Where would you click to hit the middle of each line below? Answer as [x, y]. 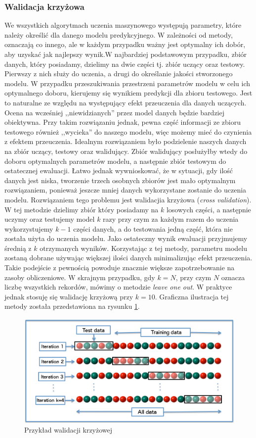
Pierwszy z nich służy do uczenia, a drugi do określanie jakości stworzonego [119, 73]
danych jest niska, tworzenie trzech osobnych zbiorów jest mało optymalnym [120, 180]
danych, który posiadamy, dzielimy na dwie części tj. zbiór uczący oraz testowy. [125, 64]
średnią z [18, 248]
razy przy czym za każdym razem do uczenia [171, 219]
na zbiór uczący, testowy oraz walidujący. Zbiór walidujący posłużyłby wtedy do [126, 151]
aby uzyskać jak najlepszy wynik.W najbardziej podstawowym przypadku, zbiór [126, 54]
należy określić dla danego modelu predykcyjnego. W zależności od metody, [119, 34]
